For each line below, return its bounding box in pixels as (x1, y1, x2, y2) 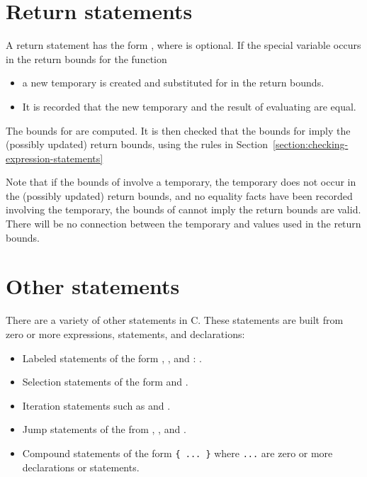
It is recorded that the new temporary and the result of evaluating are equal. (22, 99, 356, 113)
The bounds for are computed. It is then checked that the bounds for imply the (6, 123, 351, 138)
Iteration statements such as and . (22, 398, 171, 413)
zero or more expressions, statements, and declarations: (6, 326, 245, 341)
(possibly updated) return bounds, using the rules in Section (6, 137, 269, 152)
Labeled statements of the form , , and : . (22, 350, 202, 365)
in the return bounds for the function (6, 51, 167, 66)
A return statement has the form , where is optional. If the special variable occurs (6, 38, 361, 52)
